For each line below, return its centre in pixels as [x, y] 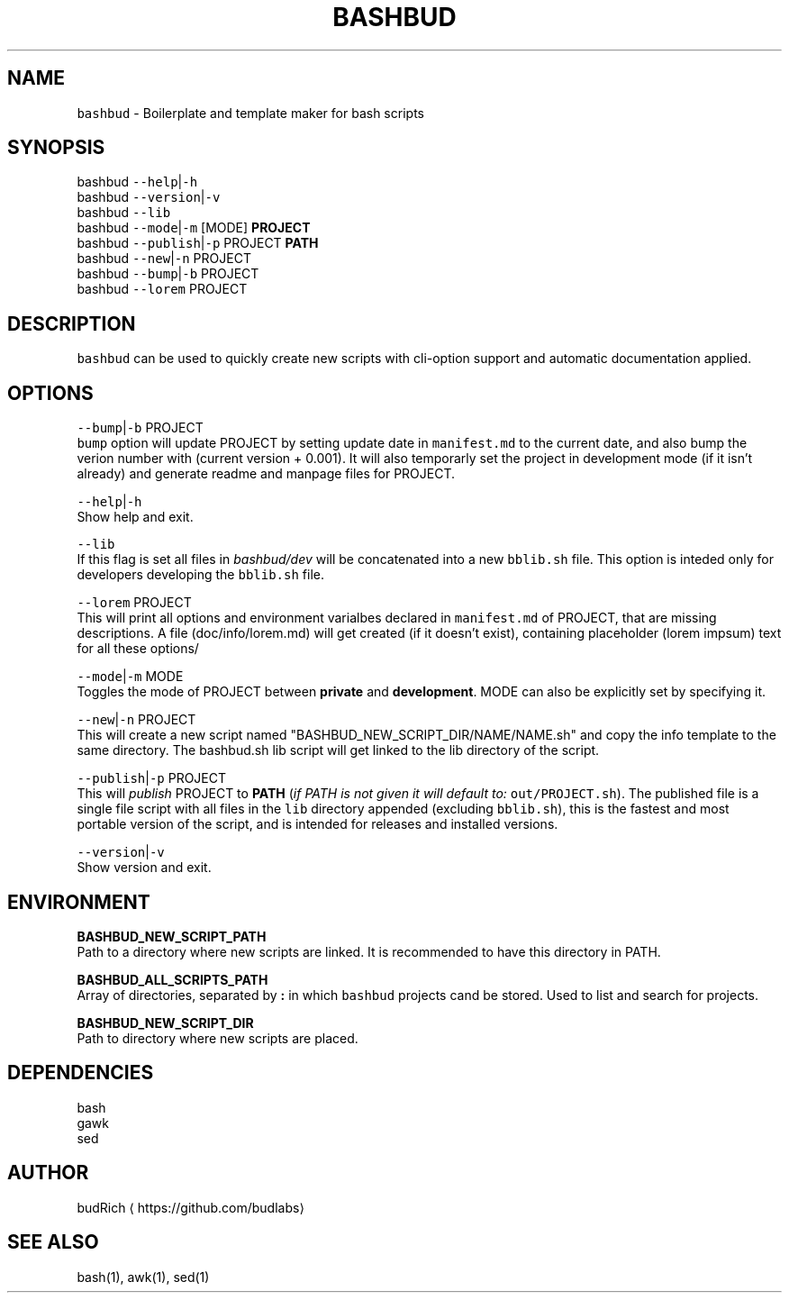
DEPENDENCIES [81, 1073]
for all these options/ [138, 649]
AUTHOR [48, 1173]
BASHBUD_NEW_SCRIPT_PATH [172, 936]
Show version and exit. [144, 868]
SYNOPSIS [56, 148]
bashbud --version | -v [149, 197]
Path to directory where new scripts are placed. [218, 1038]
